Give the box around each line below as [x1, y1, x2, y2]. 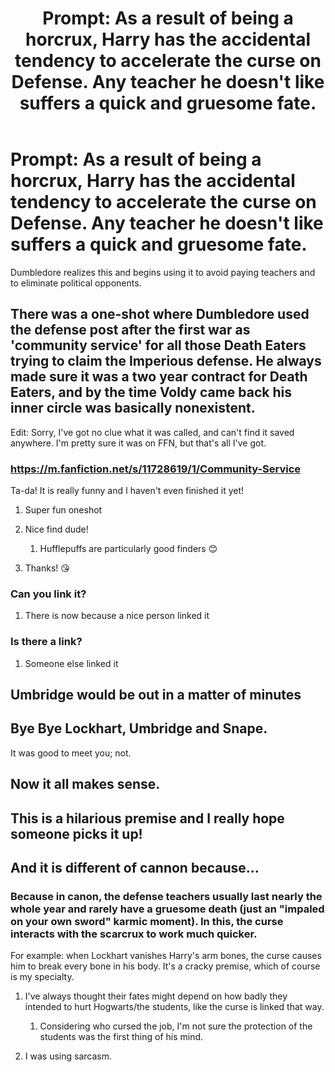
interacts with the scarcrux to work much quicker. [10, 927, 258, 941]
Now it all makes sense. [10, 776, 161, 793]
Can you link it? [10, 587, 87, 601]
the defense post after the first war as [10, 322, 251, 339]
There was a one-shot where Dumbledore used [10, 306, 310, 323]
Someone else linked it [24, 657, 119, 669]
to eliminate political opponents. [10, 277, 142, 289]
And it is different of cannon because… [10, 860, 260, 877]
